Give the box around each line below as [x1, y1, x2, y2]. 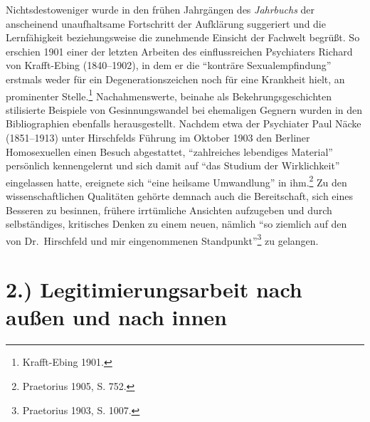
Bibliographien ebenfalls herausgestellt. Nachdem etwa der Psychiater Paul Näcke [6, 116, 361, 131]
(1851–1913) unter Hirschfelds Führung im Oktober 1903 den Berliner [6, 130, 310, 144]
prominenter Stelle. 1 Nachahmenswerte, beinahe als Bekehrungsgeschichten [6, 86, 332, 103]
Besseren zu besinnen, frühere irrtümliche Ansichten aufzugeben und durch [6, 202, 332, 217]
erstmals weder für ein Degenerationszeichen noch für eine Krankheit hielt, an [6, 71, 345, 86]
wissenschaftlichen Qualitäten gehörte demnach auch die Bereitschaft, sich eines [6, 189, 353, 204]
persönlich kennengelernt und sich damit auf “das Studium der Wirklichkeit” [6, 158, 340, 173]
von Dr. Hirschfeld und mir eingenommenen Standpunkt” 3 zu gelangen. [6, 231, 319, 248]
